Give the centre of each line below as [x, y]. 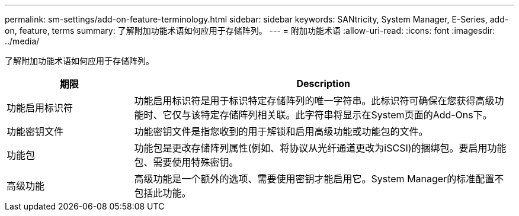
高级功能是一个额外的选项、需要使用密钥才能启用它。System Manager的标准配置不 [319, 179]
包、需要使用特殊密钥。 [186, 162]
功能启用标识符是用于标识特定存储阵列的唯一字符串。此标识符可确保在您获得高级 [314, 101]
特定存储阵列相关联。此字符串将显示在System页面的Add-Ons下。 [346, 115]
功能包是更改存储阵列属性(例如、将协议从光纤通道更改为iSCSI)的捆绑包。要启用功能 [320, 148]
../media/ [22, 41]
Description [323, 83]
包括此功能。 [163, 193]
